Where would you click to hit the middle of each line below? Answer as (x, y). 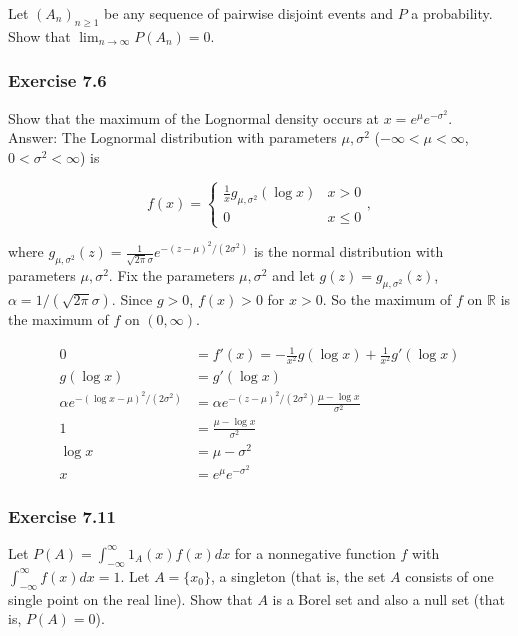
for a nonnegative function (315, 552)
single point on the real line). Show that (130, 598)
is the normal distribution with (348, 251)
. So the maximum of (387, 298)
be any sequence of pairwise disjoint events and (249, 13)
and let (293, 275)
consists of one (449, 575)
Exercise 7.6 (57, 80)
